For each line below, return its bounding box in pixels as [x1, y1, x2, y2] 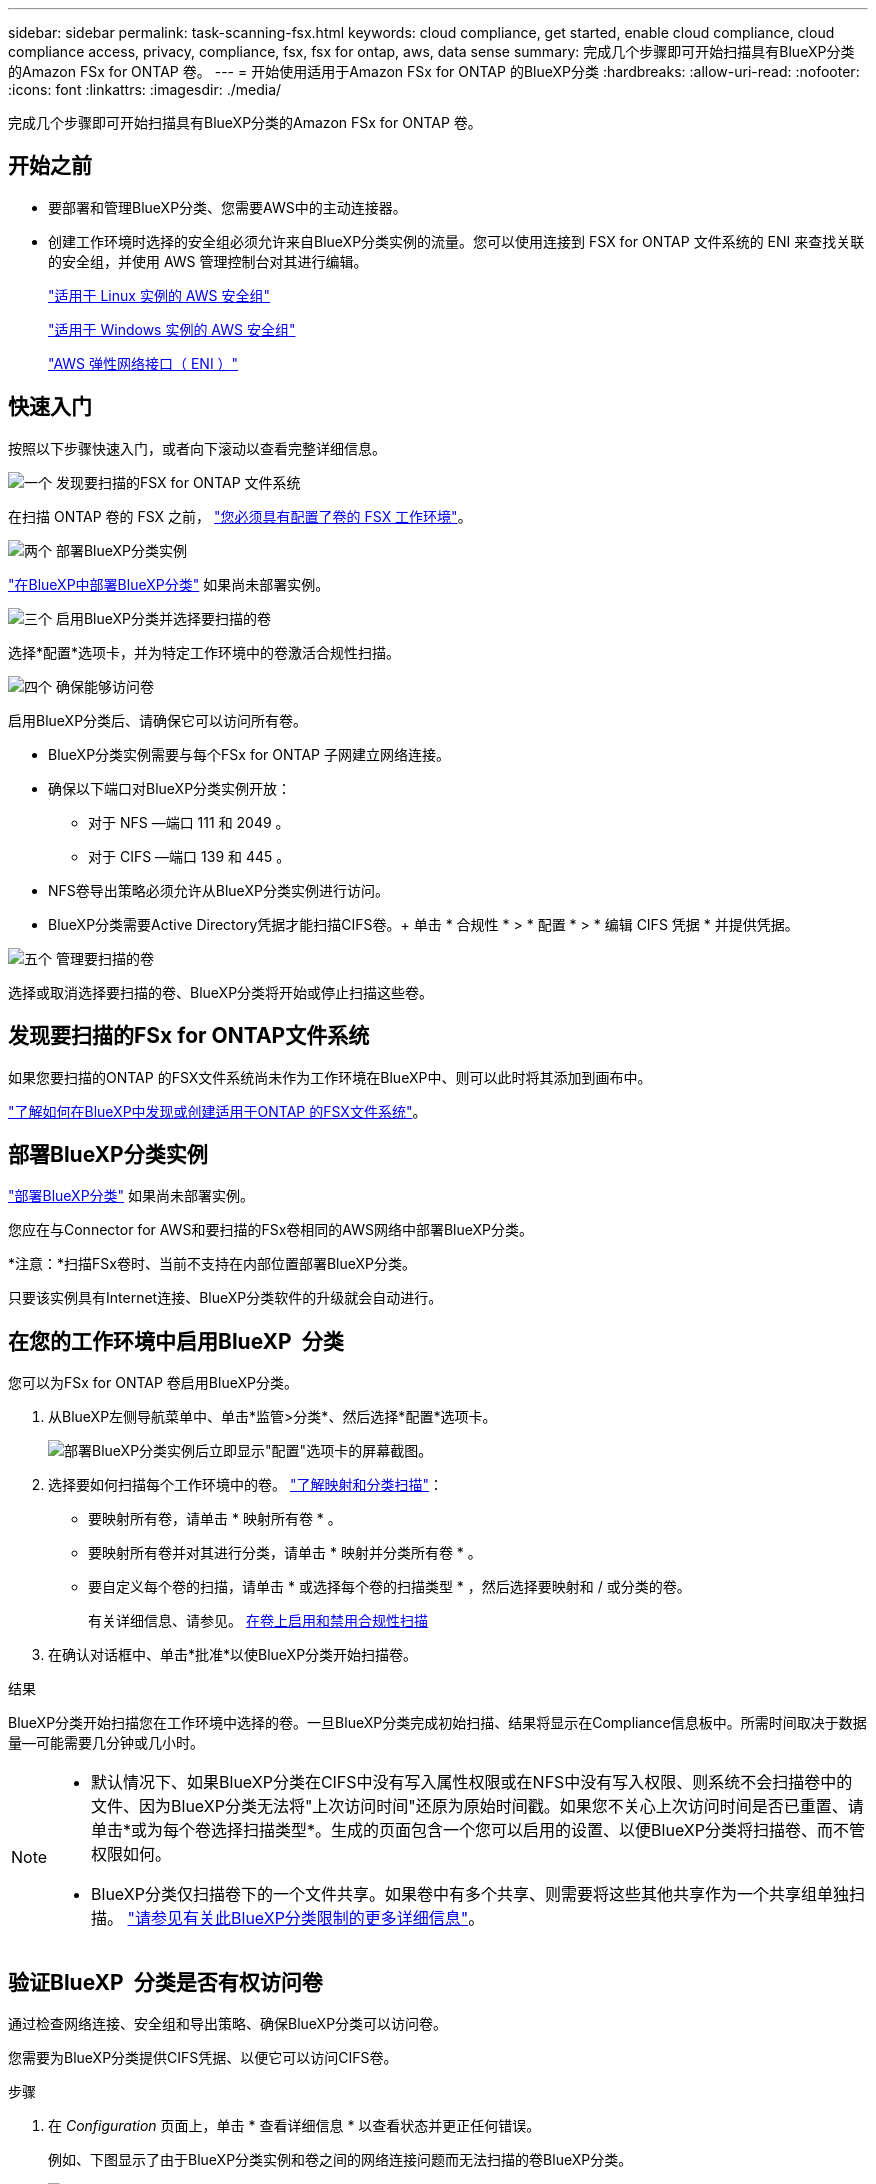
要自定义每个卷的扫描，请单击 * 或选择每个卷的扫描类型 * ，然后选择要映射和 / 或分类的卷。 [88, 1578, 691, 1596]
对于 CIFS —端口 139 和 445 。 [88, 847, 291, 865]
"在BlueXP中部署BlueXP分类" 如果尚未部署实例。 [8, 575, 330, 593]
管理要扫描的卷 [55, 949, 154, 967]
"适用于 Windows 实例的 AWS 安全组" [48, 320, 296, 338]
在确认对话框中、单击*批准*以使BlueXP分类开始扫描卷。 [48, 1646, 418, 1664]
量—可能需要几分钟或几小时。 [8, 1734, 204, 1752]
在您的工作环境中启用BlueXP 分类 [8, 1328, 344, 1354]
